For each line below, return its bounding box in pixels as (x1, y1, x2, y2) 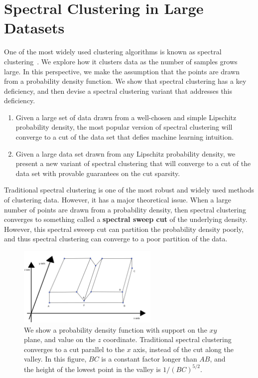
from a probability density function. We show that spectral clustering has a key (4, 76, 247, 86)
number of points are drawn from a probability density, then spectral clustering (4, 204, 246, 214)
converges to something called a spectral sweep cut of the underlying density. (4, 214, 248, 224)
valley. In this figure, (24, 354, 87, 364)
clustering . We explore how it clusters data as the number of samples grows (4, 56, 238, 66)
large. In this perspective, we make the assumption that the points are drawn (4, 66, 240, 76)
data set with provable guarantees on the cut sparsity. (15, 168, 180, 178)
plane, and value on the (24, 334, 96, 345)
